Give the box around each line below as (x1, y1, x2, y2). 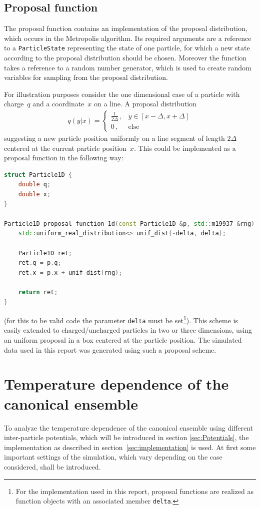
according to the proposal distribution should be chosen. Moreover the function (4, 52, 247, 63)
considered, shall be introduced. (4, 461, 101, 472)
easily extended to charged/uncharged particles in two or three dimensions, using (4, 325, 252, 335)
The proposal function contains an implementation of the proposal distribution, (4, 23, 247, 33)
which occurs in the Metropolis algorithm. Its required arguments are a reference (4, 32, 251, 43)
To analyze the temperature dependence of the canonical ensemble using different (4, 422, 253, 433)
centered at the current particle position (4, 142, 126, 153)
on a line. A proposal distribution (94, 98, 196, 109)
